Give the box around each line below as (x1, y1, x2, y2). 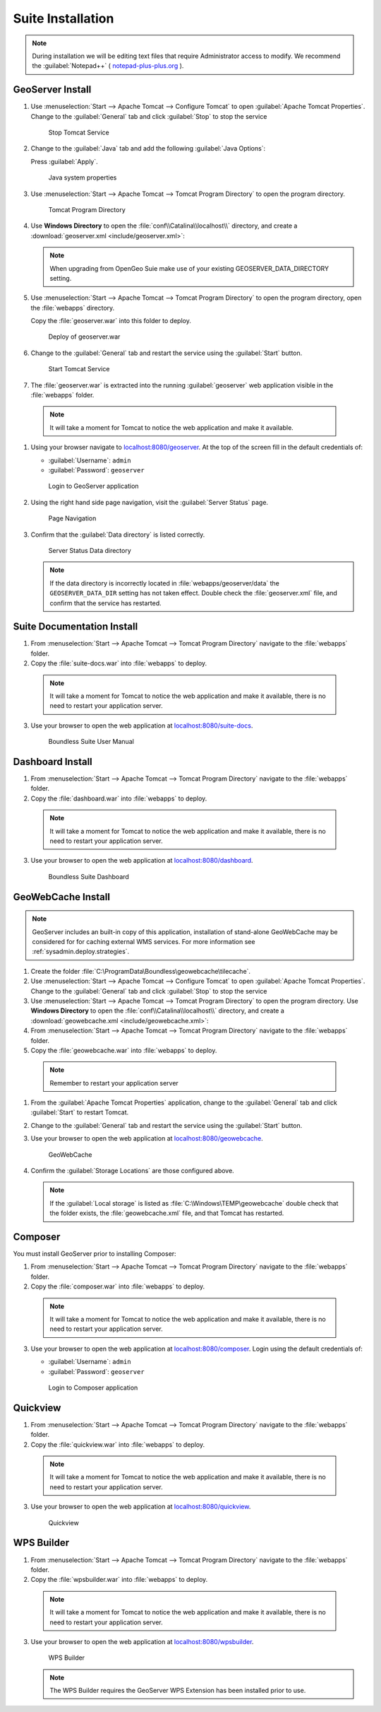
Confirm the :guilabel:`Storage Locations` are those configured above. (30, 1167, 234, 1175)
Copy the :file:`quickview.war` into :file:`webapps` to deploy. (30, 1440, 205, 1449)
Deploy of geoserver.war (48, 332, 121, 341)
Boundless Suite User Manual (48, 738, 134, 746)
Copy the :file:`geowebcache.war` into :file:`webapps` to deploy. (30, 1046, 217, 1054)
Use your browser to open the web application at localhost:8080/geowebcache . (30, 1134, 264, 1143)
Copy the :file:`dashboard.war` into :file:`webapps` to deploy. (30, 794, 207, 803)
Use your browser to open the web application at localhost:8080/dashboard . (30, 856, 253, 865)
